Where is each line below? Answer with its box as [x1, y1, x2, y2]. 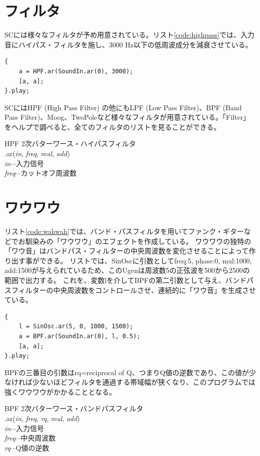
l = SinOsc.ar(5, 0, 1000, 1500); [18, 323, 133, 330]
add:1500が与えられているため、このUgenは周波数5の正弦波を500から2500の [4, 265, 250, 275]
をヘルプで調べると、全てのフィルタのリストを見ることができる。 [4, 121, 221, 132]
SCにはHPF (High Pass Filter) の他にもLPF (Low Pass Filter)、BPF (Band [4, 102, 242, 112]
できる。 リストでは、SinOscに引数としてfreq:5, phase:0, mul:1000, [39, 255, 252, 265]
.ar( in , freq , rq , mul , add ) [4, 413, 80, 424]
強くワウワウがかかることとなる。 [4, 386, 116, 397]
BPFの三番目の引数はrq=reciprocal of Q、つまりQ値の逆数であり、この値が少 [4, 367, 256, 377]
